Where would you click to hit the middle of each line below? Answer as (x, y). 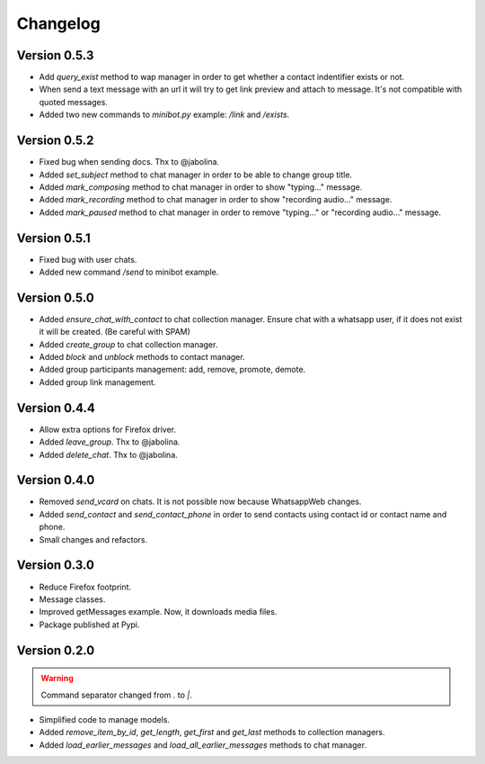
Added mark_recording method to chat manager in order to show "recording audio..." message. (216, 200)
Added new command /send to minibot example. (129, 272)
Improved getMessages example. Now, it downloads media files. (158, 612)
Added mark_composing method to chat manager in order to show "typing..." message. (201, 187)
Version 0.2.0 (56, 650)
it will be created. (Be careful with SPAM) (115, 332)
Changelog (58, 23)
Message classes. (72, 599)
